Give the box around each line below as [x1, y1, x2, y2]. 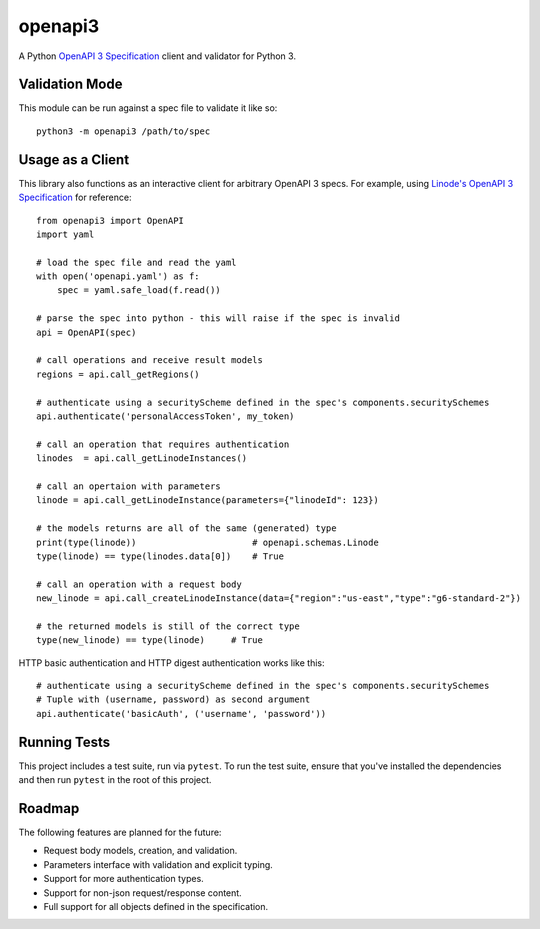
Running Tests [18, 733, 110, 750]
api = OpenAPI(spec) [36, 326, 137, 338]
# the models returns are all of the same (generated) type [36, 523, 337, 534]
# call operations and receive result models [36, 355, 264, 366]
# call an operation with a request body [36, 578, 242, 590]
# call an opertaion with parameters [36, 480, 222, 492]
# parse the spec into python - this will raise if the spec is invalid [36, 313, 400, 324]
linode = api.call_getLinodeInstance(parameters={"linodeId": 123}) [36, 495, 379, 506]
